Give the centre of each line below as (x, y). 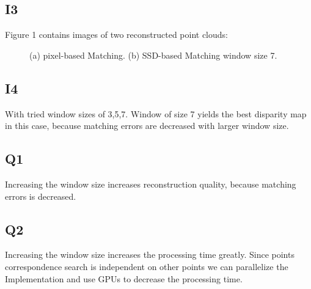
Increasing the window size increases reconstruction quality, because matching (151, 184)
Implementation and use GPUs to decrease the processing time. (124, 278)
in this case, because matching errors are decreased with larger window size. (147, 126)
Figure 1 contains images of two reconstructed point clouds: (116, 35)
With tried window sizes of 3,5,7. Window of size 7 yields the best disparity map (156, 113)
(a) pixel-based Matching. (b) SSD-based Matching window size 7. (153, 55)
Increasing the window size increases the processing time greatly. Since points (150, 254)
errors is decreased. (41, 196)
